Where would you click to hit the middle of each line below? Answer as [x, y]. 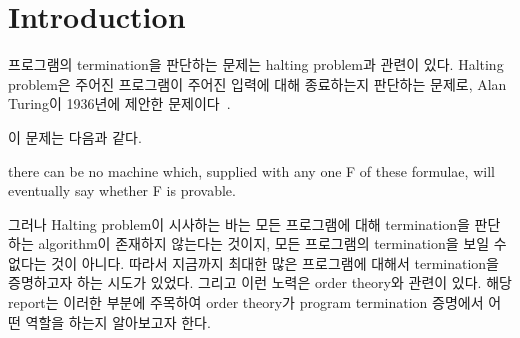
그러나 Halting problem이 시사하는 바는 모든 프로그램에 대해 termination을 [239, 223]
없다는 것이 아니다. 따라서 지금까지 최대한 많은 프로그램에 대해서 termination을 [253, 262]
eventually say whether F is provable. [122, 190]
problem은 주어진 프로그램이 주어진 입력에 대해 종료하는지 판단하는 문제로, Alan [257, 83]
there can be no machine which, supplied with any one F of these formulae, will [251, 170]
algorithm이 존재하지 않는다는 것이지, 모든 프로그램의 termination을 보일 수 [272, 243]
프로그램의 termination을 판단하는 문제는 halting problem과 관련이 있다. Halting [256, 64]
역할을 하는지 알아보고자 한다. [118, 321]
